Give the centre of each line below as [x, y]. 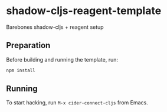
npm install [21, 70]
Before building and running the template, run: [62, 59]
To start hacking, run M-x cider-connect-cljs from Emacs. [77, 103]
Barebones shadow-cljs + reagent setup [55, 27]
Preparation [28, 45]
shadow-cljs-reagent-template [84, 11]
